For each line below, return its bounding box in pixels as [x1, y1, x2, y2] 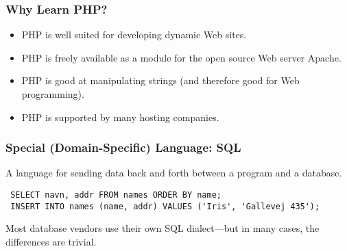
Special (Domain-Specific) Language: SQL [5, 139, 241, 156]
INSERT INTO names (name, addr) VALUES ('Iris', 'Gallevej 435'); [10, 201, 320, 211]
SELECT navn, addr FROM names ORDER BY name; [10, 190, 222, 200]
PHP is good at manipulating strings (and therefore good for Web [21, 73, 300, 88]
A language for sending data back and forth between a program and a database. [5, 166, 342, 180]
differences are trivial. [5, 234, 97, 248]
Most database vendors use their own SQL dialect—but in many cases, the [5, 221, 320, 235]
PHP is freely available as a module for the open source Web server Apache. [21, 50, 342, 64]
